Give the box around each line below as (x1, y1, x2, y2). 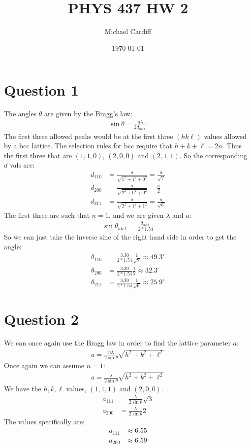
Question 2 (4, 309, 79, 329)
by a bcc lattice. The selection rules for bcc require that (4, 140, 172, 151)
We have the (4, 383, 41, 393)
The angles (4, 108, 37, 119)
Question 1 (4, 80, 79, 100)
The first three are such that (4, 209, 90, 220)
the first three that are (4, 150, 72, 160)
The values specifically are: (4, 416, 85, 426)
